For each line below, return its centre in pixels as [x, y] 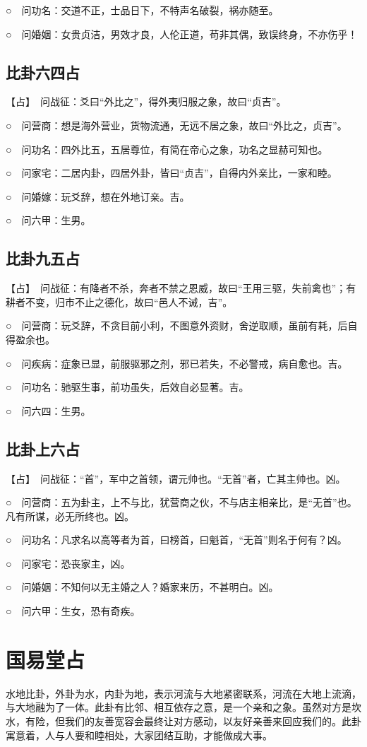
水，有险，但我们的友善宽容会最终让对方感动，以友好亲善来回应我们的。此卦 [183, 720]
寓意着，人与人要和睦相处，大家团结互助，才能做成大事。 [139, 735]
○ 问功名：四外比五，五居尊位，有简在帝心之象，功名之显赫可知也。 [167, 149]
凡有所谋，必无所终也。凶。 [70, 516]
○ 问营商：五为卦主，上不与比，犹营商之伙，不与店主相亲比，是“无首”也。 [181, 502]
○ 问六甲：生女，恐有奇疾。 [73, 611]
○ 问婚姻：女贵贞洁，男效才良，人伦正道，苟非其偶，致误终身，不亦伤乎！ [182, 34]
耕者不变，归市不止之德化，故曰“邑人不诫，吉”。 [119, 301]
